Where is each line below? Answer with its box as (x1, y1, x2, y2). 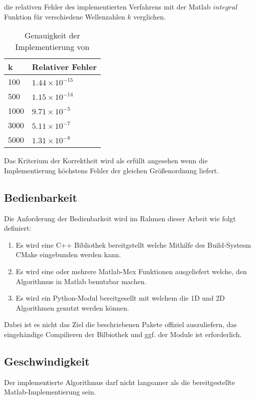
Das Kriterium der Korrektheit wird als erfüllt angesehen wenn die (4, 155, 208, 166)
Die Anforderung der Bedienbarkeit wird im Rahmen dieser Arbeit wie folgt (4, 213, 236, 223)
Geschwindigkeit (4, 353, 90, 369)
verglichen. (133, 11, 166, 21)
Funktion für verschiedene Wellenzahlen (4, 11, 125, 21)
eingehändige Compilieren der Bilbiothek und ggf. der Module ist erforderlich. (4, 329, 242, 339)
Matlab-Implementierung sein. (4, 387, 96, 397)
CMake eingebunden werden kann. (15, 249, 121, 260)
